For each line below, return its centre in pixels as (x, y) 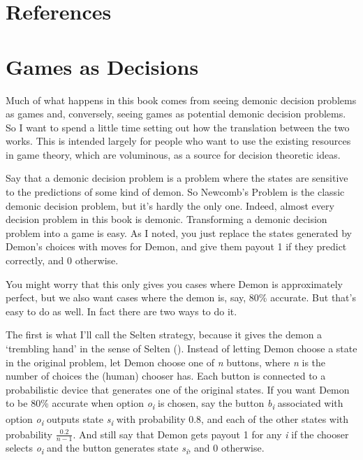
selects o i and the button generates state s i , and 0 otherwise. (135, 449)
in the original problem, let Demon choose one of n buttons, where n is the (166, 362)
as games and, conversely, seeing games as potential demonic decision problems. (176, 114)
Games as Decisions (102, 66)
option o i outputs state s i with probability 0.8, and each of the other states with (177, 419)
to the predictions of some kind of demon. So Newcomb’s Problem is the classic (175, 192)
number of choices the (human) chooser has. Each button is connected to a (166, 376)
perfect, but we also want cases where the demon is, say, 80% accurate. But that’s (181, 297)
